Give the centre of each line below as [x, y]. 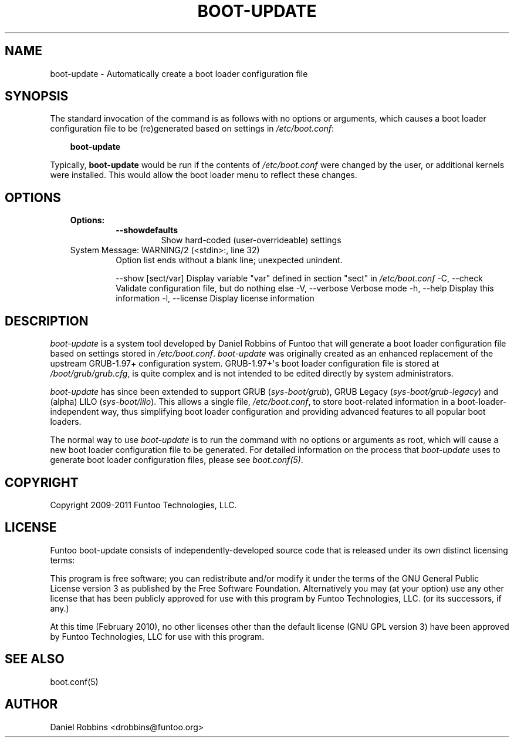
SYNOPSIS [37, 96]
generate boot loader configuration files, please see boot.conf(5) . [177, 460]
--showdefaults [147, 230]
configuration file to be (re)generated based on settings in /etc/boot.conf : [192, 129]
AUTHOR [31, 704]
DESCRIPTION [47, 321]
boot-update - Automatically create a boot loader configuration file [179, 73]
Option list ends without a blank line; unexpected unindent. [229, 260]
